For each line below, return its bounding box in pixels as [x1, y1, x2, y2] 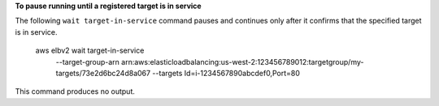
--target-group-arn [55, 57, 120, 66]
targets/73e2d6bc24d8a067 [55, 68, 150, 78]
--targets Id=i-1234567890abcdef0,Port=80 [151, 68, 300, 78]
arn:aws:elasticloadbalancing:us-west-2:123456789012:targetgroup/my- [120, 57, 364, 66]
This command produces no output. [15, 87, 136, 96]
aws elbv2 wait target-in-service [35, 45, 145, 56]
